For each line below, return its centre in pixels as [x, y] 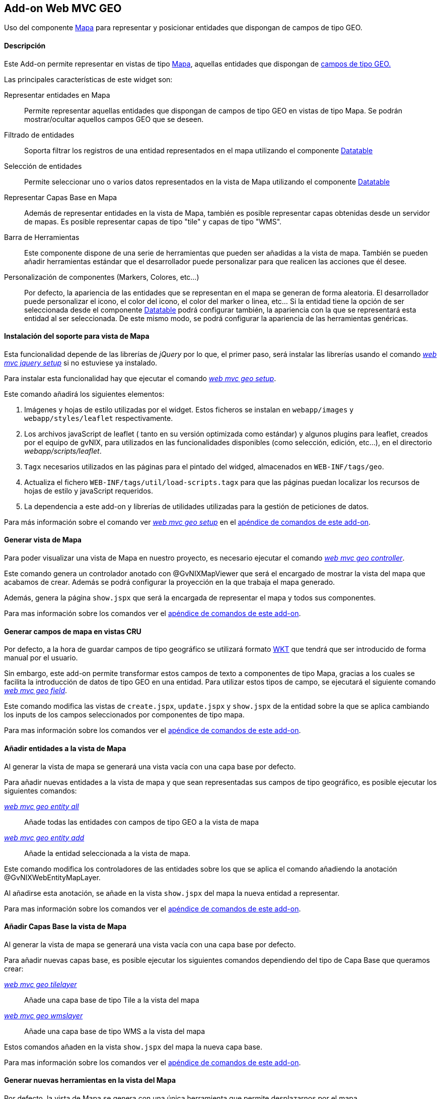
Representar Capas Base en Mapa [61, 197]
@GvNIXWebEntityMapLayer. [52, 877]
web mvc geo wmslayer [44, 1015]
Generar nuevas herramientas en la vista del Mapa [90, 1080]
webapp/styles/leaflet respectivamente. [99, 418]
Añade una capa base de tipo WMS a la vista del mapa [115, 1031]
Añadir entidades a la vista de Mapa [65, 748]
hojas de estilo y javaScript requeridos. [89, 491]
